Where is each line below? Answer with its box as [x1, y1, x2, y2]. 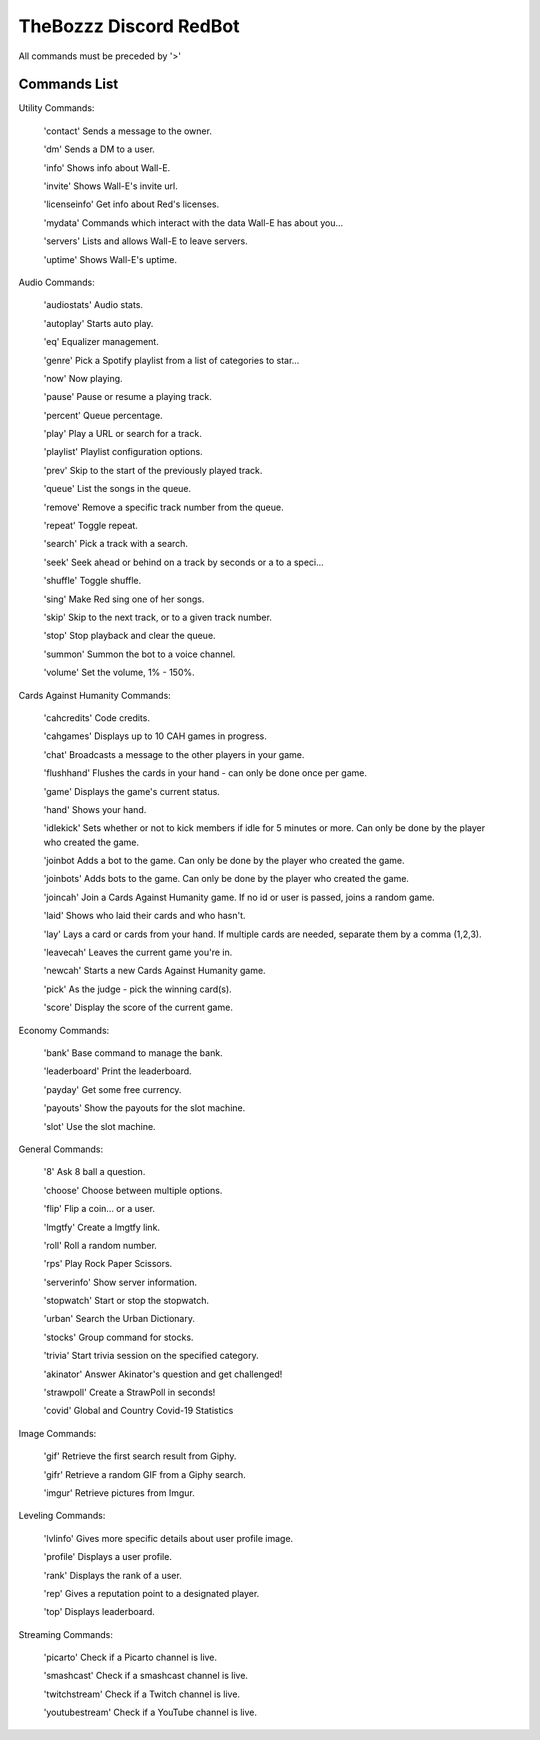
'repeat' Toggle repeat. [43, 520, 139, 532]
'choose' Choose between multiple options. [43, 1184, 223, 1196]
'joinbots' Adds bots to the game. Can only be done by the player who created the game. [43, 873, 410, 885]
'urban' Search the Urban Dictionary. [43, 1313, 195, 1325]
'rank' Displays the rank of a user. [43, 1569, 182, 1581]
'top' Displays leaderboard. [43, 1606, 155, 1618]
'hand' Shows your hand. [43, 803, 147, 815]
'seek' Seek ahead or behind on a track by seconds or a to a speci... [43, 556, 324, 568]
